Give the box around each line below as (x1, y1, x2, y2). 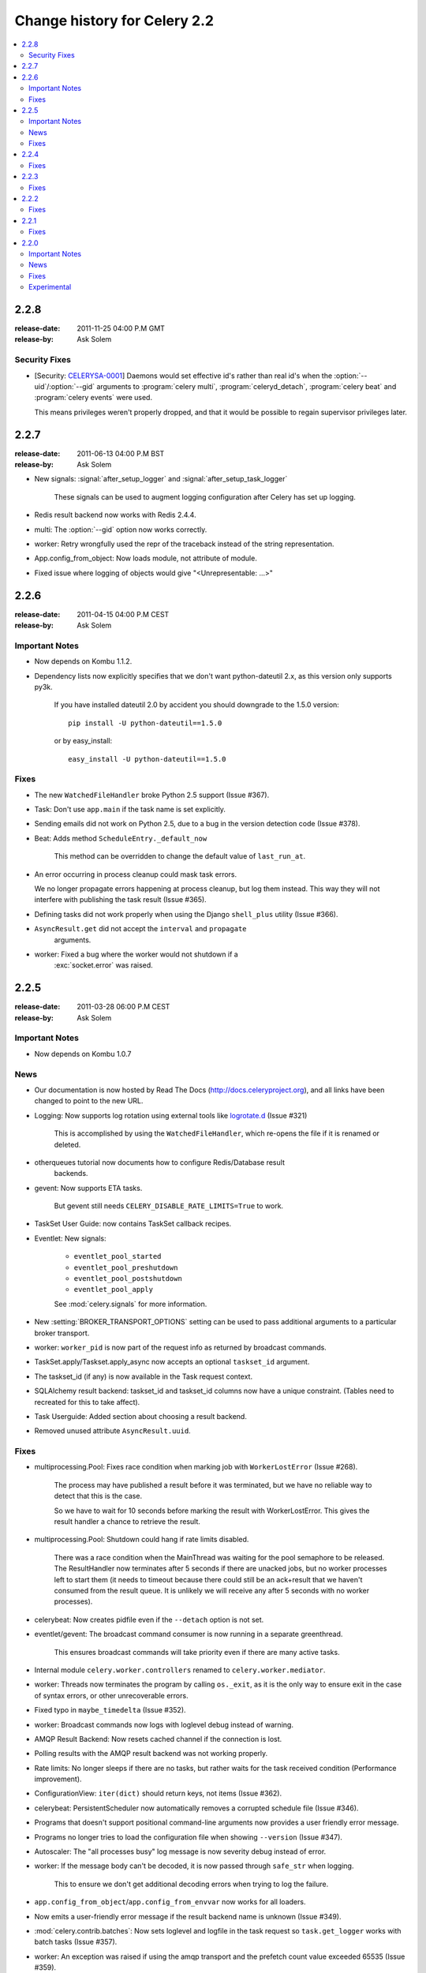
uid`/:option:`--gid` (34, 381, 95, 391)
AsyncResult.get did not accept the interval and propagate (34, 924, 247, 934)
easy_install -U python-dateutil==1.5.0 (68, 754, 226, 763)
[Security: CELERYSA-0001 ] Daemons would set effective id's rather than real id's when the (34, 371, 333, 380)
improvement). (34, 1774, 82, 1784)
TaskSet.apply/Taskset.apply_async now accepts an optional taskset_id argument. (34, 1357, 310, 1367)
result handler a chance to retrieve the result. (54, 1517, 201, 1526)
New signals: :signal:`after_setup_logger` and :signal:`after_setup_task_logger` (34, 474, 288, 484)
